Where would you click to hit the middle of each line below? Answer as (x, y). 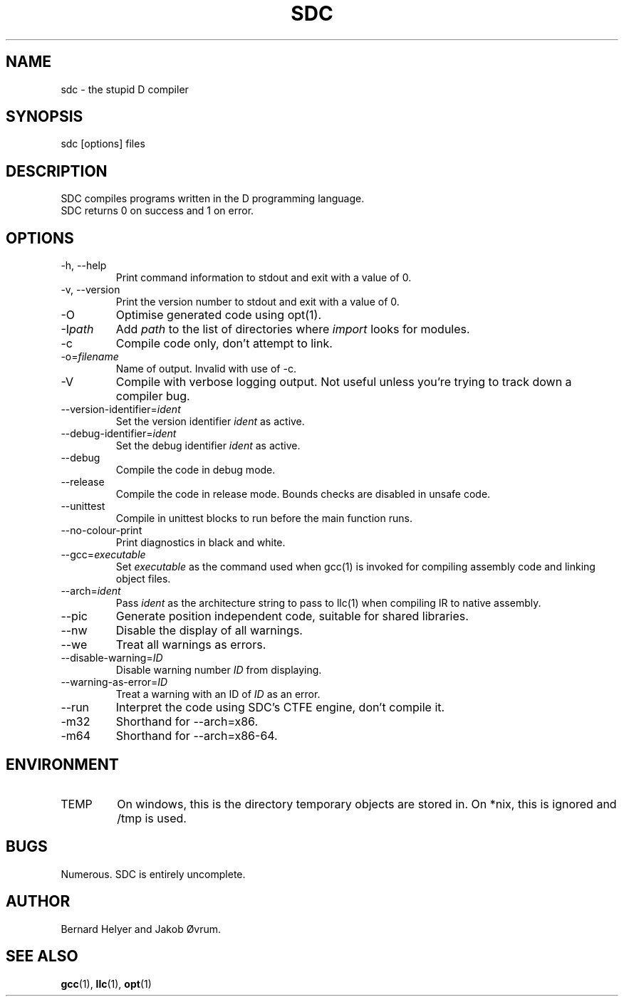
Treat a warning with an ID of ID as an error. (218, 694)
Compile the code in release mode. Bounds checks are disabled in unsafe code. (303, 494)
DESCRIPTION (57, 171)
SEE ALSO (42, 956)
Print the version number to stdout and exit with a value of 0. (258, 302)
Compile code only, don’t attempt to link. (224, 344)
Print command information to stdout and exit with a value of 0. (264, 278)
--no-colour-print (102, 531)
